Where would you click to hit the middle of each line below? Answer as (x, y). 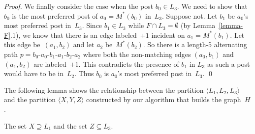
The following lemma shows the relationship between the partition (104, 90)
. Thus (84, 73)
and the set (70, 125)
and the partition (30, 99)
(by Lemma (198, 25)
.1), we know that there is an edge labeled (74, 35)
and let (84, 44)
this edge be (22, 44)
